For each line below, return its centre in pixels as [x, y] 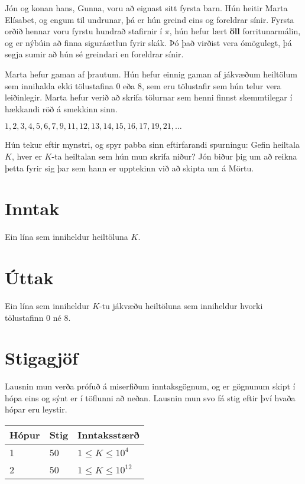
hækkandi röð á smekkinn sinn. [61, 108]
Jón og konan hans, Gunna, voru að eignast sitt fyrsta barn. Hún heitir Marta [146, 8]
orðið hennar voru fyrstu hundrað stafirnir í [84, 31]
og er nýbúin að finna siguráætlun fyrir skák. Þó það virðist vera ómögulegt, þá [148, 42]
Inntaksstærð [108, 435]
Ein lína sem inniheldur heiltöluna [66, 237]
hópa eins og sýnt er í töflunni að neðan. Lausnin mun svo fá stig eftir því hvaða [150, 397]
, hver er [27, 156]
